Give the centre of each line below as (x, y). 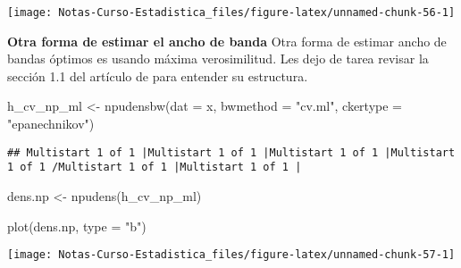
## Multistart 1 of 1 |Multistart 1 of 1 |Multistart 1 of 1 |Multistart (231, 152)
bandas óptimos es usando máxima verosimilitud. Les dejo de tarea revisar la (218, 59)
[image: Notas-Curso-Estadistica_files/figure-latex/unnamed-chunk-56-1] (231, 13)
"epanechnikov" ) (51, 124)
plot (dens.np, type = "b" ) (77, 226)
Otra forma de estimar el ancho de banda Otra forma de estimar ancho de (227, 41)
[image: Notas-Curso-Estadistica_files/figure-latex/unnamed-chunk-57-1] (231, 255)
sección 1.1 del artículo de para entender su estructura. (158, 75)
